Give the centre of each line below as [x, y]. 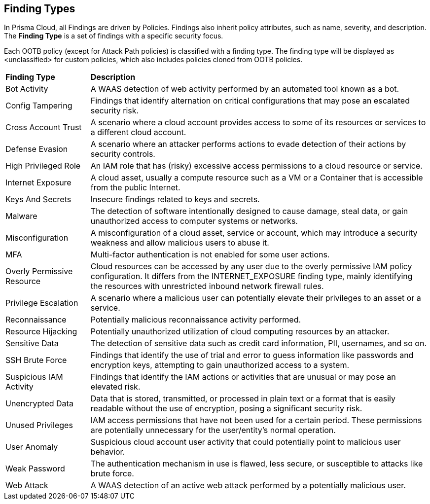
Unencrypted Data [39, 404]
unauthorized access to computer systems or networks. [194, 221]
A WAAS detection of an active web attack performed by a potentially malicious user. [248, 486]
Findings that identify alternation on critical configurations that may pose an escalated [250, 101]
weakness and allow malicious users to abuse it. [180, 243]
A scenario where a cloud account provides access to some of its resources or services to [258, 123]
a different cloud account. [138, 132]
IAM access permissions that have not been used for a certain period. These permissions [256, 420]
